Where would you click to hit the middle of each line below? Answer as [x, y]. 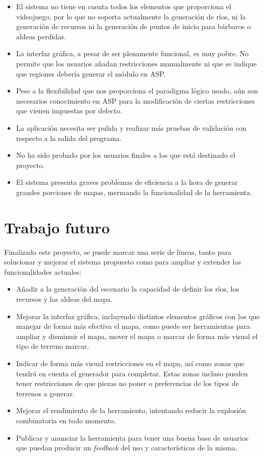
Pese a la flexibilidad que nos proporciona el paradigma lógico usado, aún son [137, 91]
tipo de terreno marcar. [52, 346]
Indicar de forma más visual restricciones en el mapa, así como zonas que [130, 363]
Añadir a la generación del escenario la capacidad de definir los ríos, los [128, 289]
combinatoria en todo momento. [66, 420]
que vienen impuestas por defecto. [69, 111]
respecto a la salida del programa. [69, 138]
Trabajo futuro [57, 227]
